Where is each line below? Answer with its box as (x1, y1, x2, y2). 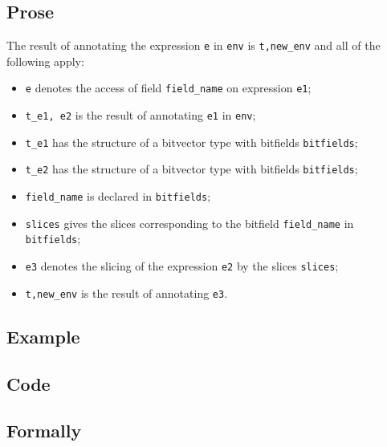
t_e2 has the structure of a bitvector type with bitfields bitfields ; (25, 161, 358, 177)
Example (6, 323, 80, 348)
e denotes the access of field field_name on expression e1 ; (25, 79, 312, 96)
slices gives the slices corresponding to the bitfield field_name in (25, 214, 354, 231)
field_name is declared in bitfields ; (25, 188, 211, 205)
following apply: (6, 52, 84, 69)
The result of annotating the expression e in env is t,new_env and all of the (6, 37, 381, 54)
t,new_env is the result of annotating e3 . (25, 284, 228, 301)
